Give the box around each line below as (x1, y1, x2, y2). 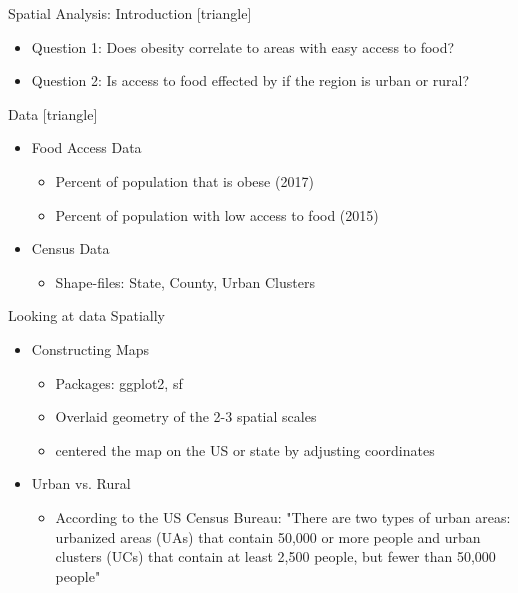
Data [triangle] (8, 103, 98, 124)
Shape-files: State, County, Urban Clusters (55, 271, 315, 292)
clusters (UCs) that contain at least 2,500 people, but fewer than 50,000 (55, 546, 496, 567)
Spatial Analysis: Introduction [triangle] (8, 3, 252, 23)
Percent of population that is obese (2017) (55, 170, 314, 191)
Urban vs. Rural (31, 473, 131, 494)
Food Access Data (31, 137, 142, 158)
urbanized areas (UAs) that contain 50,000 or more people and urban (55, 526, 481, 547)
